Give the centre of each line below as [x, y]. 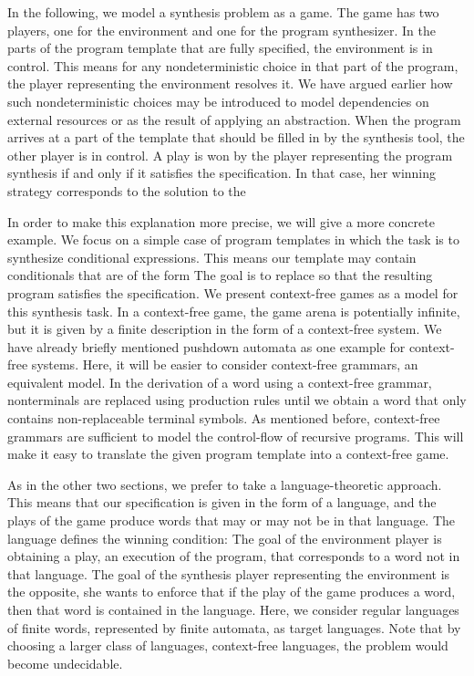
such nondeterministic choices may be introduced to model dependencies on [218, 101]
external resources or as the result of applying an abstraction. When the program [234, 119]
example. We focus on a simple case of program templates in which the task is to [233, 239]
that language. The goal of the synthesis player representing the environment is [229, 573]
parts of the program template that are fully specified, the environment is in [220, 48]
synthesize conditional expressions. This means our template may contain [212, 257]
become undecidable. [65, 663]
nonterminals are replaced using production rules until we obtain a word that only [237, 400]
